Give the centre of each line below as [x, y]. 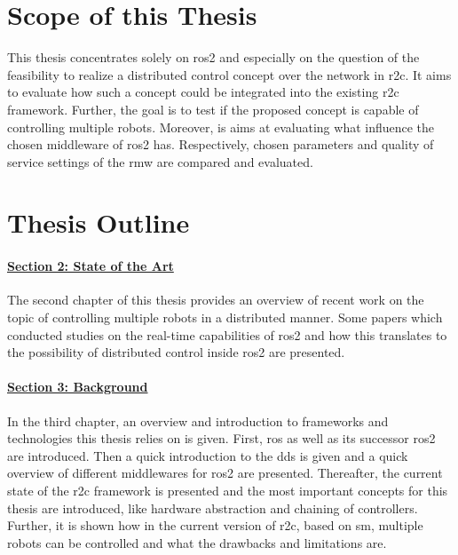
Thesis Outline [99, 222]
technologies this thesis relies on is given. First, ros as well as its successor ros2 [221, 438]
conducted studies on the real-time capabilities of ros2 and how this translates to [227, 334]
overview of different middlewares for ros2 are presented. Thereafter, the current [225, 473]
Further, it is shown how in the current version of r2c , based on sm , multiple [215, 525]
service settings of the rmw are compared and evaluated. [160, 161]
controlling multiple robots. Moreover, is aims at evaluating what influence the [221, 127]
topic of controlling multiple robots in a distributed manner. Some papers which [225, 317]
